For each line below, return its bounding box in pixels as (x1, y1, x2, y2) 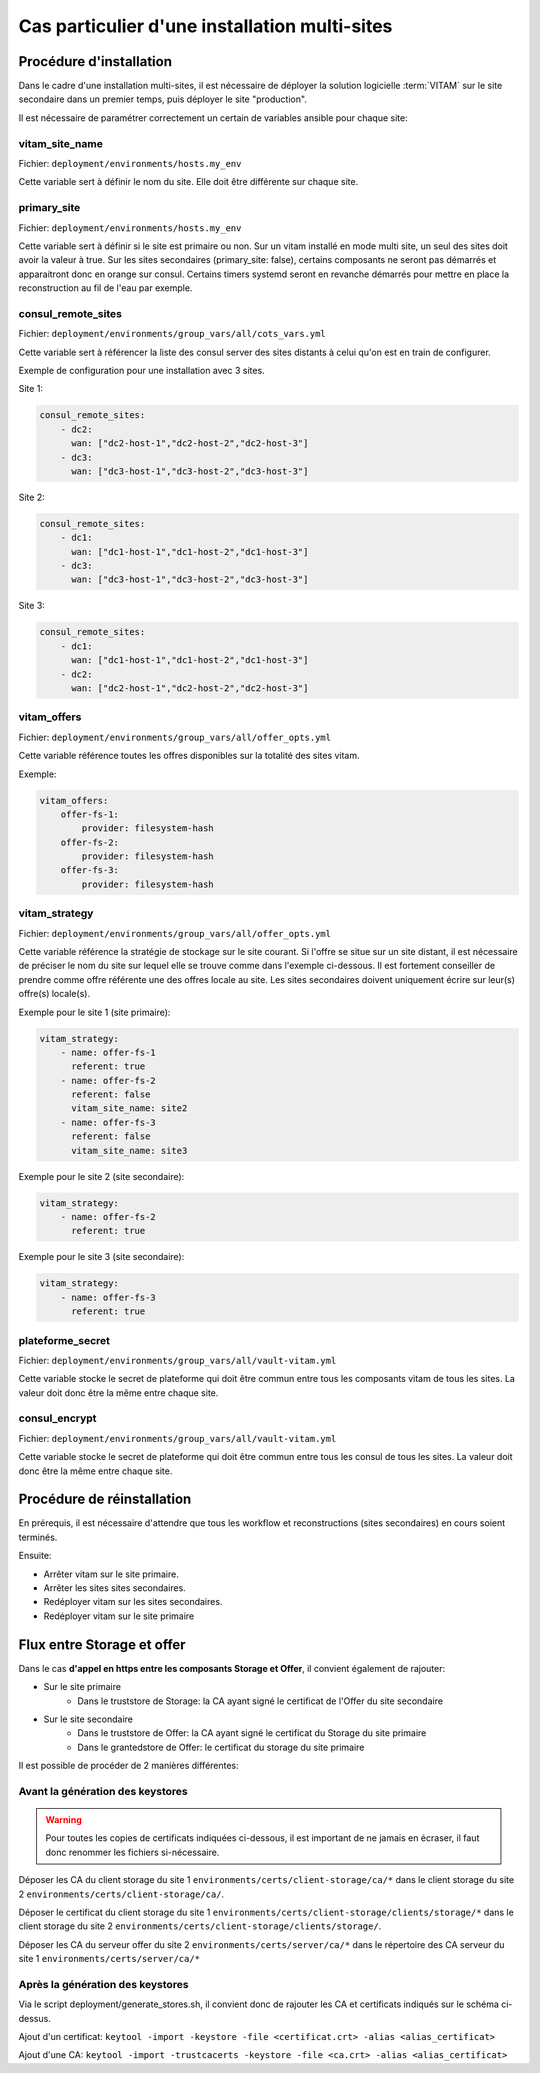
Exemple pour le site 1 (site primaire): (18, 1006, 171, 1018)
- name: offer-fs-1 (60, 1046, 157, 1058)
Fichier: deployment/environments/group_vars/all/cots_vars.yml (18, 328, 327, 340)
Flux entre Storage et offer (18, 1636, 186, 1653)
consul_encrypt (18, 1411, 97, 1425)
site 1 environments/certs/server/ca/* (18, 1953, 200, 1965)
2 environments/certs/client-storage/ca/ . (18, 1888, 225, 1900)
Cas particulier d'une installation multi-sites (18, 15, 393, 37)
